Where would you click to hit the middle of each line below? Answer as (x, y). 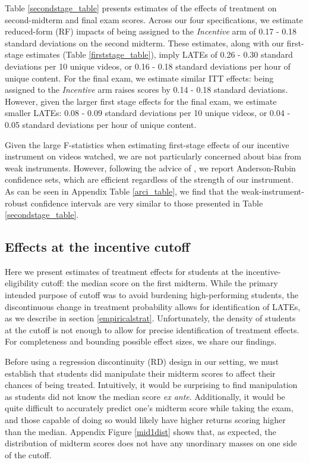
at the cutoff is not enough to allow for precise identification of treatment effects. (152, 329)
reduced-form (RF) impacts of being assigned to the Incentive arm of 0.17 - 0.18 (151, 31)
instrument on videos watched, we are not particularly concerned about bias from (153, 156)
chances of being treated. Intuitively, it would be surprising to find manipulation (151, 385)
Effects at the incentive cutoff (97, 247)
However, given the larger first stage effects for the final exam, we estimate (141, 101)
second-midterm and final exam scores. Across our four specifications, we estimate (154, 19)
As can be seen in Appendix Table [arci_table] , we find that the (122, 191)
